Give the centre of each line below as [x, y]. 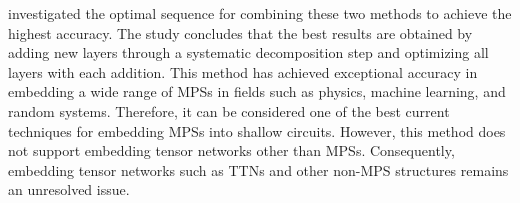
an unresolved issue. [69, 189]
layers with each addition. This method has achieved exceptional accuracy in [243, 71]
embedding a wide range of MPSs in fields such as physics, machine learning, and [257, 91]
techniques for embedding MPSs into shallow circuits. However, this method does [257, 130]
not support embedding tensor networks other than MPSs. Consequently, [231, 150]
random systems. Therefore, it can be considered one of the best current [229, 110]
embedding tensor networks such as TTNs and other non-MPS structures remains [258, 169]
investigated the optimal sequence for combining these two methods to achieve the [260, 13]
